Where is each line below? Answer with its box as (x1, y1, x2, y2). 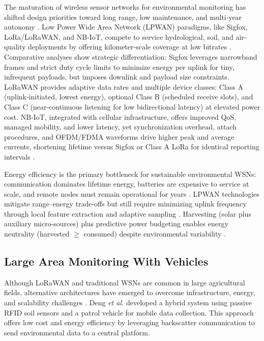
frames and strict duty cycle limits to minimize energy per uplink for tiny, (4, 61, 234, 72)
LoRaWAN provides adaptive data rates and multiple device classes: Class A (4, 81, 243, 92)
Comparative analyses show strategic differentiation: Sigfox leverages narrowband (4, 51, 257, 62)
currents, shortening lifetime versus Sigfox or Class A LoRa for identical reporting (4, 141, 259, 152)
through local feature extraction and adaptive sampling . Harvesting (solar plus (4, 208, 251, 219)
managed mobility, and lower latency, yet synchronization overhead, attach (4, 121, 237, 132)
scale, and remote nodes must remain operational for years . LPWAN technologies (4, 188, 259, 199)
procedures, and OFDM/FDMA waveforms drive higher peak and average (4, 131, 234, 142)
